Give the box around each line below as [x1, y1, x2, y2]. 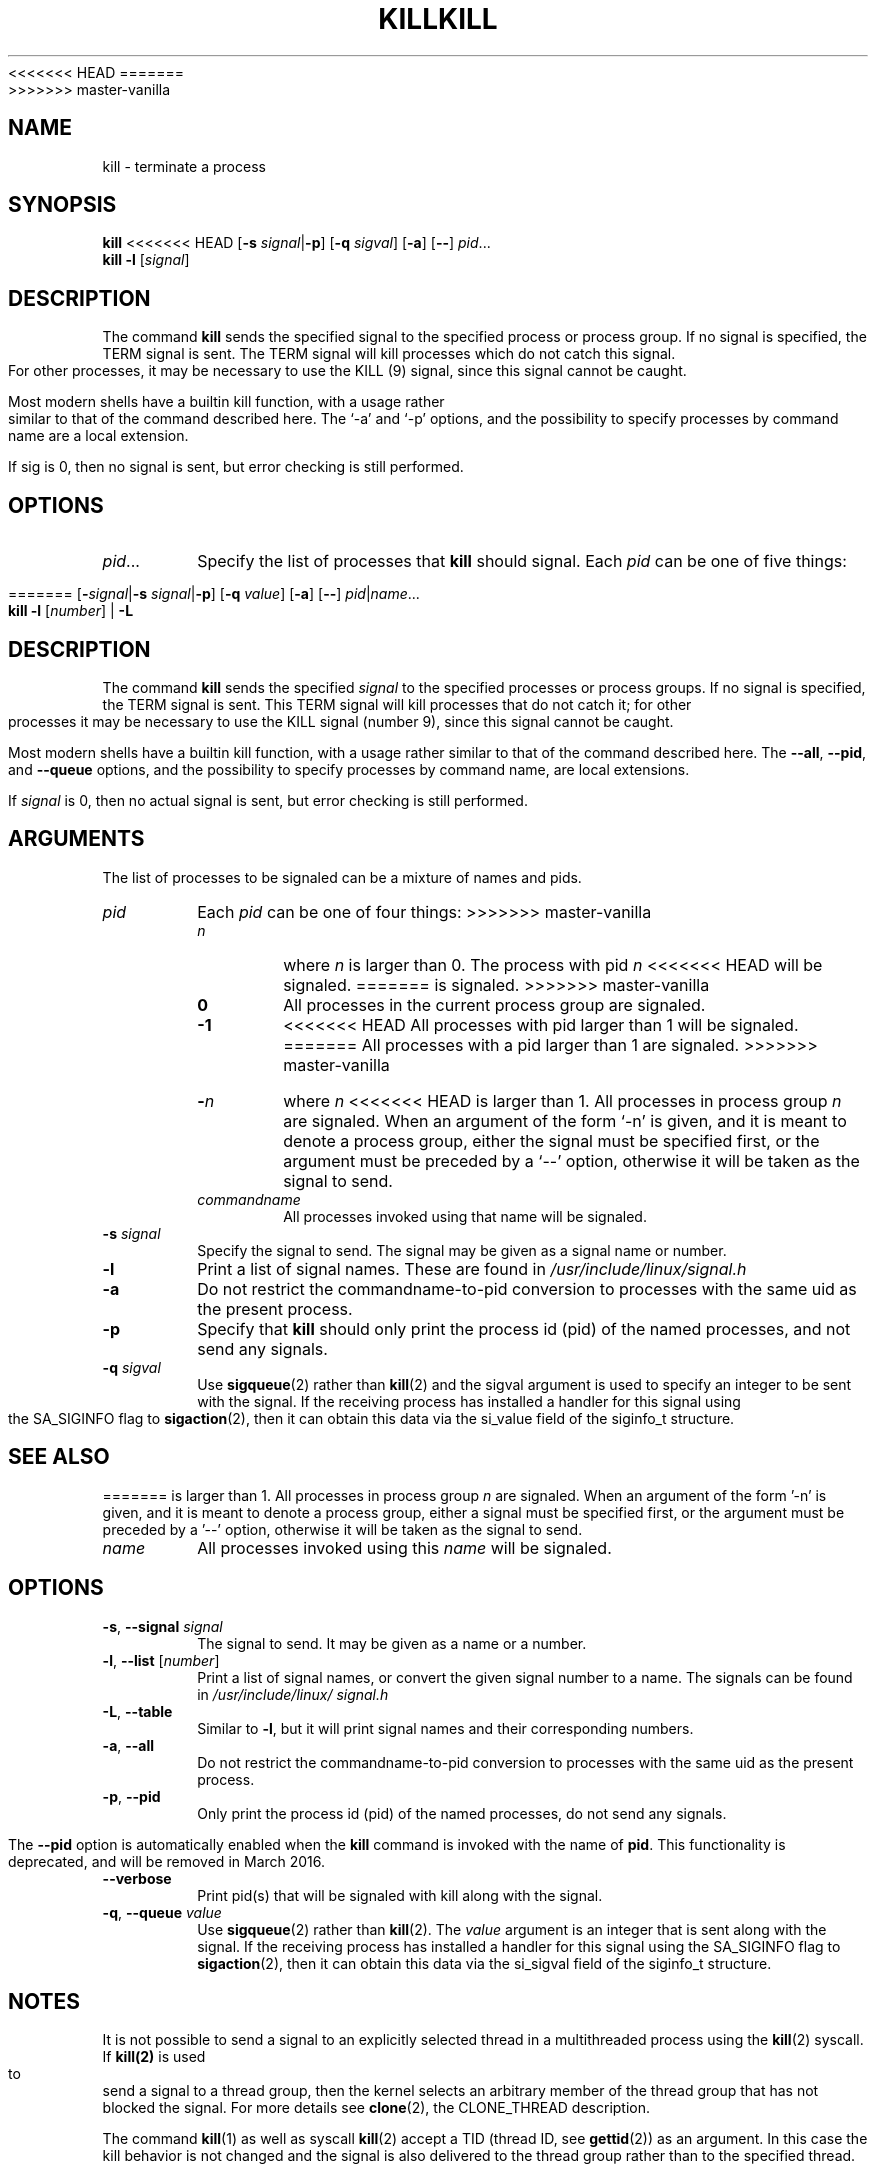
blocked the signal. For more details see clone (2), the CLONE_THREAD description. [102, 2099, 651, 2117]
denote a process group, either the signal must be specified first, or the [283, 1130, 820, 1151]
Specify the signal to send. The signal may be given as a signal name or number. [197, 1241, 727, 1259]
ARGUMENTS [8, 826, 145, 852]
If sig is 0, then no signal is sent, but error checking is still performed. [8, 458, 464, 476]
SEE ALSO [8, 1444, 110, 1470]
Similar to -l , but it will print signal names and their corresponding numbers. [197, 1719, 694, 1737]
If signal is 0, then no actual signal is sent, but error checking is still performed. [8, 791, 528, 809]
